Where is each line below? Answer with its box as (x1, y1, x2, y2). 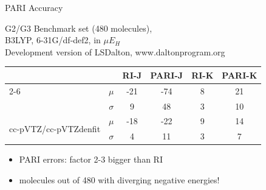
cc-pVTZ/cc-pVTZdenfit (9, 122, 101, 135)
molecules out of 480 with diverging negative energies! (19, 173, 220, 186)
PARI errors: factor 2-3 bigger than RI (19, 153, 163, 166)
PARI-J (150, 68, 183, 81)
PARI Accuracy (5, 1, 63, 13)
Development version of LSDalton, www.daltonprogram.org (5, 45, 225, 58)
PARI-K (222, 68, 257, 81)
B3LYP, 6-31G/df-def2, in (5, 33, 101, 46)
